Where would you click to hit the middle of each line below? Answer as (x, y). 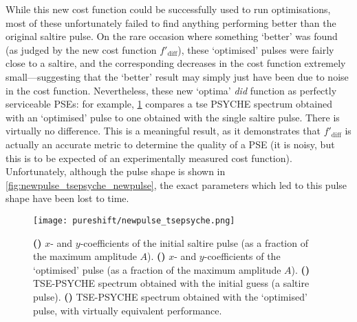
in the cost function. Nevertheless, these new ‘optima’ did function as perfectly (171, 90)
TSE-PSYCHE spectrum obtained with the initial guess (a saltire (171, 283)
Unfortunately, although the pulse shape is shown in (116, 171)
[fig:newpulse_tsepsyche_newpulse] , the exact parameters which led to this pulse (176, 184)
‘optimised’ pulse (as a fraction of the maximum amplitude (157, 269)
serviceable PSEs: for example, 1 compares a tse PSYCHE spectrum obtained (169, 104)
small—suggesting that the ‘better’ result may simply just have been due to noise (177, 76)
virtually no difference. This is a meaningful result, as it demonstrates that (163, 131)
